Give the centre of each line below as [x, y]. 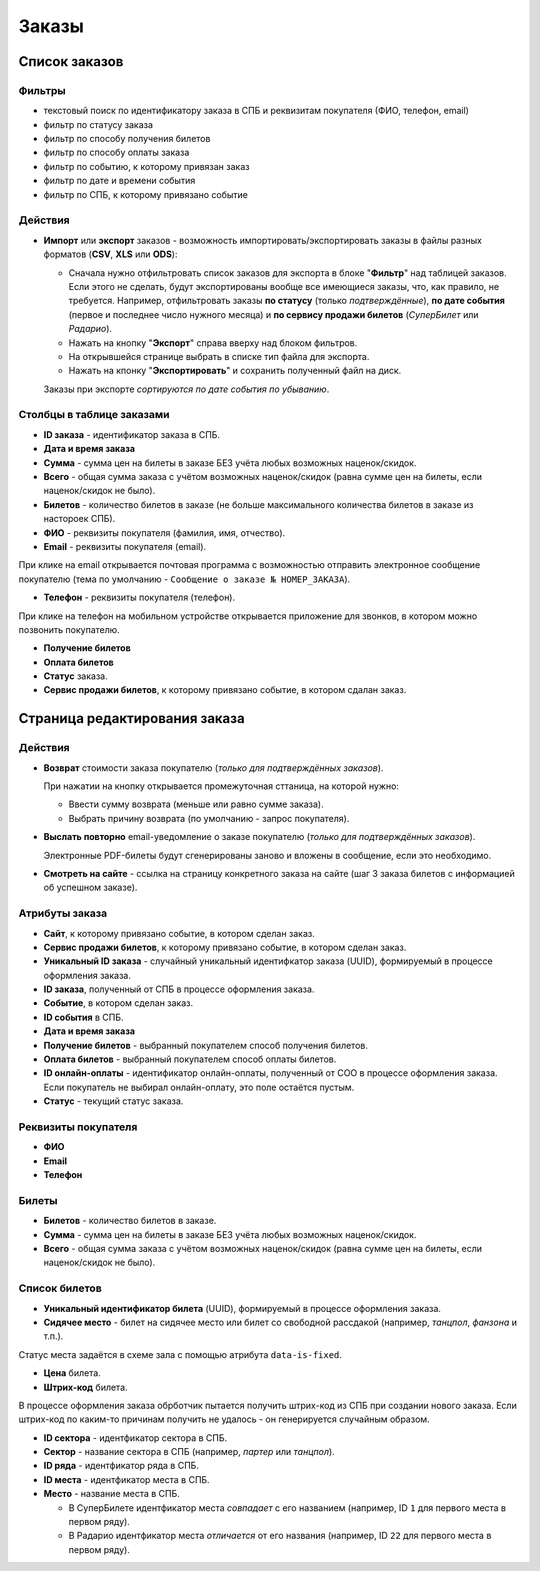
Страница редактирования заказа [131, 718]
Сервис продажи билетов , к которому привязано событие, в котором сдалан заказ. [225, 690]
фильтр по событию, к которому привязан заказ [146, 166]
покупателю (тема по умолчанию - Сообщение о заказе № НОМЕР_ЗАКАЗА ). [184, 579]
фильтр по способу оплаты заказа [116, 152]
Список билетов [60, 1288]
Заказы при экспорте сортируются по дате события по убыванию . [186, 389]
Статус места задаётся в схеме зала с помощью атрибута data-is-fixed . [180, 1354]
